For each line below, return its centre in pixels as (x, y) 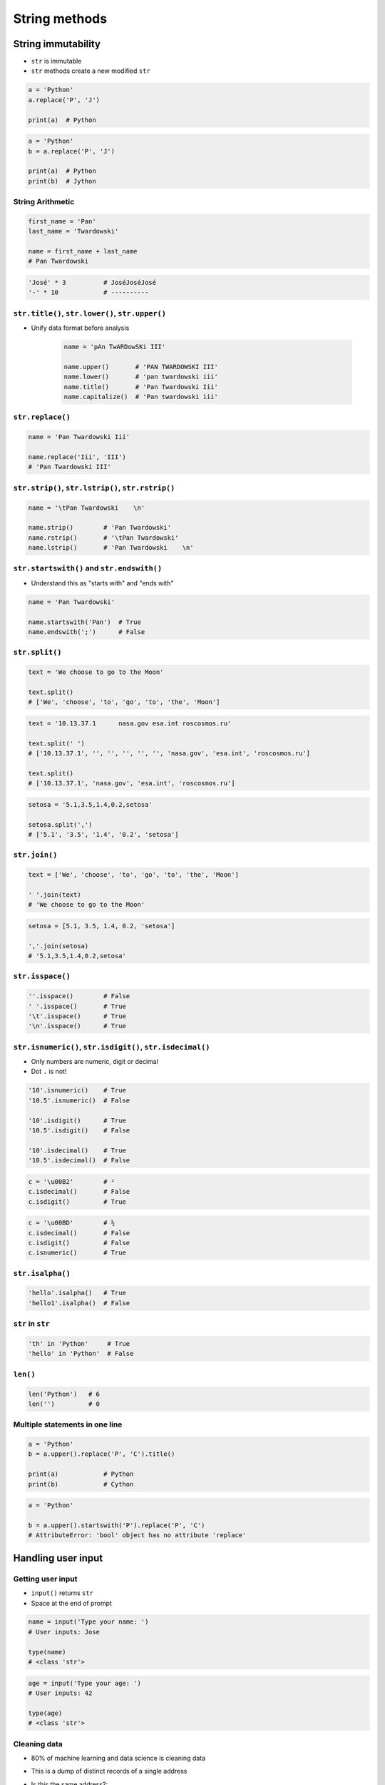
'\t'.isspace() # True (77, 1016)
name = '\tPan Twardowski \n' (87, 508)
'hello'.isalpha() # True (77, 1293)
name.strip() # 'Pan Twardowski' (99, 528)
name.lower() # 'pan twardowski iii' (141, 377)
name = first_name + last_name (83, 251)
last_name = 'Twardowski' (73, 231)
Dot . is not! (49, 1072)
